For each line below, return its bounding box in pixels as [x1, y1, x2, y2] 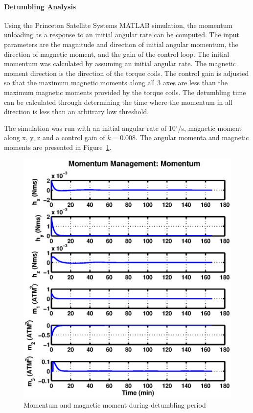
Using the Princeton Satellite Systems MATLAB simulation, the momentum [4, 20, 233, 30]
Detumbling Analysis [4, 1, 76, 11]
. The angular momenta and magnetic [136, 132, 249, 143]
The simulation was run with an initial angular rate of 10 [4, 122, 176, 133]
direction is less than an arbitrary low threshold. [4, 106, 149, 117]
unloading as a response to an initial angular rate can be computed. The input [4, 29, 240, 40]
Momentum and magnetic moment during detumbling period [23, 399, 206, 410]
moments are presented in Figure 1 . [4, 142, 112, 152]
